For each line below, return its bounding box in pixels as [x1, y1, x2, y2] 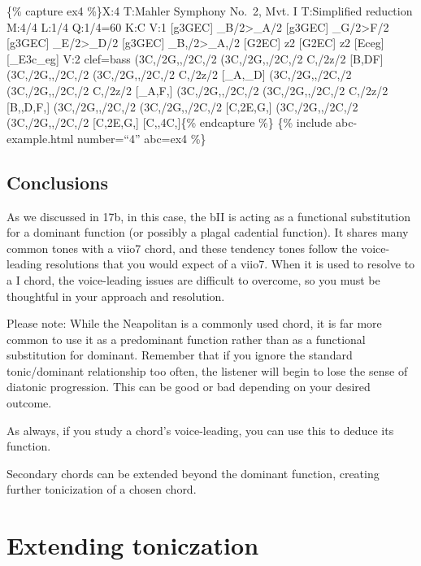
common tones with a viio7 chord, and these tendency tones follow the [7, 239, 358, 256]
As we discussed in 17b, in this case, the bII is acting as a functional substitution [7, 207, 410, 224]
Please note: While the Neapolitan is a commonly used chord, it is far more [7, 315, 382, 332]
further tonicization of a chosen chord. [7, 481, 197, 498]
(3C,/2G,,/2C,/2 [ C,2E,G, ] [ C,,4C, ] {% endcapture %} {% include [7, 114, 332, 131]
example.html [7, 129, 74, 146]
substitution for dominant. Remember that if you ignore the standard [7, 346, 353, 364]
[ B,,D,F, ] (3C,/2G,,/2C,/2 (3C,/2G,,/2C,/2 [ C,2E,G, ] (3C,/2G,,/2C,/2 [7, 98, 358, 115]
